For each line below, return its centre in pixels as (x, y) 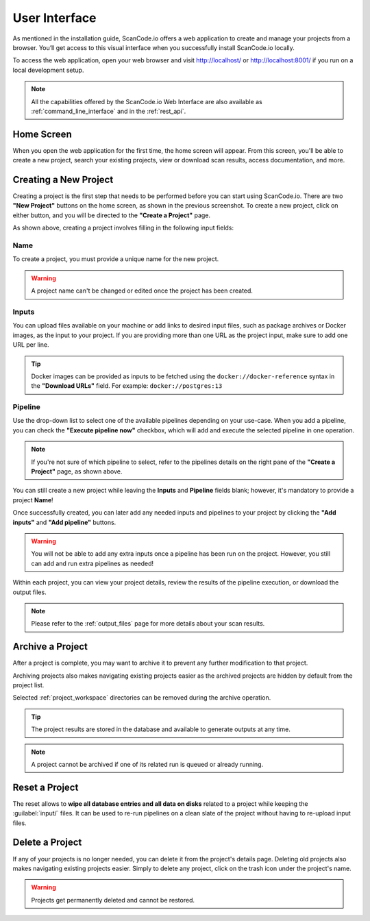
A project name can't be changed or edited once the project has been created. (142, 291)
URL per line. (31, 345)
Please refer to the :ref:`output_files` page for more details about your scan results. (148, 624)
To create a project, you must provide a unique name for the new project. (116, 259)
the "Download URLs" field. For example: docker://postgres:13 (127, 386)
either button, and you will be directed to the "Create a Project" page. (112, 215)
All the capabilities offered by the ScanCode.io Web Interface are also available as (147, 101)
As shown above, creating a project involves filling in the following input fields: (123, 228)
